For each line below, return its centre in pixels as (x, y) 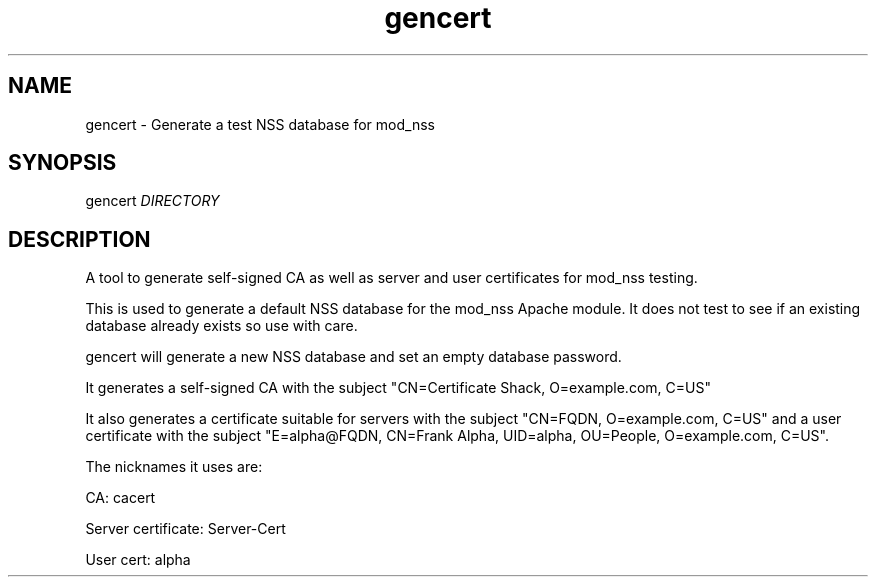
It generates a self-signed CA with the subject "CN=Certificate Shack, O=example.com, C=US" (398, 388)
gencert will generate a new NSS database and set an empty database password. (353, 357)
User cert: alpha (138, 560)
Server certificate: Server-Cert (185, 529)
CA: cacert (120, 498)
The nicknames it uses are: (174, 467)
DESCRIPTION (79, 239)
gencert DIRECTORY (152, 201)
